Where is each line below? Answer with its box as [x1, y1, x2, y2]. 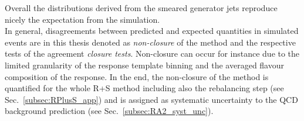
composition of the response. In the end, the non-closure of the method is [5, 70, 269, 82]
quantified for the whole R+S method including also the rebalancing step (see [5, 82, 284, 94]
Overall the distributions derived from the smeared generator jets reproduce [5, 2, 278, 13]
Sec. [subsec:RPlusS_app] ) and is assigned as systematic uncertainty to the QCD [5, 93, 298, 105]
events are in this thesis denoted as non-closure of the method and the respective [5, 36, 296, 48]
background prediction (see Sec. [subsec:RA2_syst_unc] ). [5, 105, 214, 117]
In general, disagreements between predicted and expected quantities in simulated [5, 25, 299, 37]
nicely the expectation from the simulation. [5, 13, 160, 25]
